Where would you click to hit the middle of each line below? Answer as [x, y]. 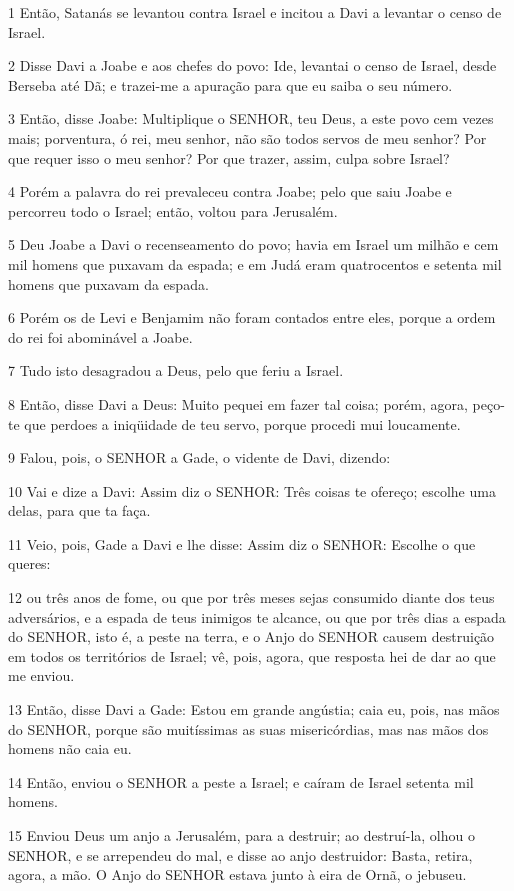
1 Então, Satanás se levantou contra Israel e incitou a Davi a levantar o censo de [255, 12]
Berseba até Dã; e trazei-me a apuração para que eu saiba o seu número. [230, 84]
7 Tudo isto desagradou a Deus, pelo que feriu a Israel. [176, 370]
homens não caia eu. [70, 748]
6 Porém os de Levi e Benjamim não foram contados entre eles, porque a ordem [252, 317]
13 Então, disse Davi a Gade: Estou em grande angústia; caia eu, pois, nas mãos [254, 709]
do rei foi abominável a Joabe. [100, 336]
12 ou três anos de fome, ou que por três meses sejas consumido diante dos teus [251, 597]
